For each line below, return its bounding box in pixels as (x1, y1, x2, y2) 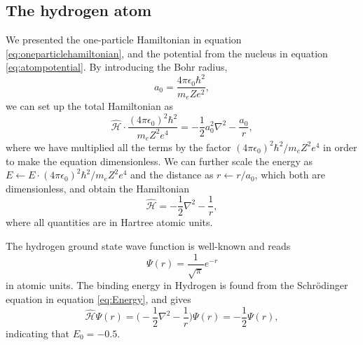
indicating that (6, 325, 70, 340)
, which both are (254, 167, 325, 182)
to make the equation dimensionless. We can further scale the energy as (6, 153, 313, 168)
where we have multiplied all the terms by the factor (6, 139, 231, 154)
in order (323, 139, 357, 154)
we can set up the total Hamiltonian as (6, 99, 173, 113)
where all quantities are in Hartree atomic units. (6, 215, 213, 230)
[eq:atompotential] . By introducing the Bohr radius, (6, 59, 228, 74)
